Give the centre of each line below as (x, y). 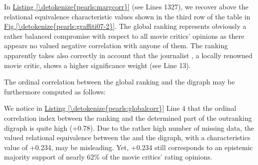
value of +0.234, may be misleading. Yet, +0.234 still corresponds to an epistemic (129, 147)
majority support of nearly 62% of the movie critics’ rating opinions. (108, 157)
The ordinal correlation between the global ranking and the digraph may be (120, 82)
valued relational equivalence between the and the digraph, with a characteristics (127, 137)
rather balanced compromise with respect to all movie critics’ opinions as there (124, 36)
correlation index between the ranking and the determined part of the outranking (128, 118)
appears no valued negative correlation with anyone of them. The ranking (116, 45)
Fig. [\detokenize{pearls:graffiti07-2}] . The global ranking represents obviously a (125, 26)
